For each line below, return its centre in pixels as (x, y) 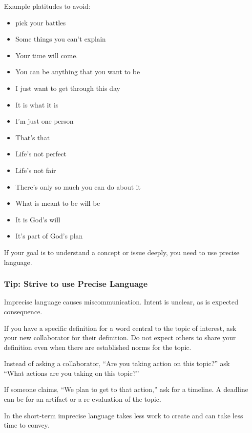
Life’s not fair (36, 170)
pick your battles (41, 22)
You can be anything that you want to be (78, 72)
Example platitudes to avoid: (47, 6)
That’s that (32, 137)
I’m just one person (44, 121)
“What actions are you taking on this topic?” (72, 373)
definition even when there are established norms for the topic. (98, 347)
